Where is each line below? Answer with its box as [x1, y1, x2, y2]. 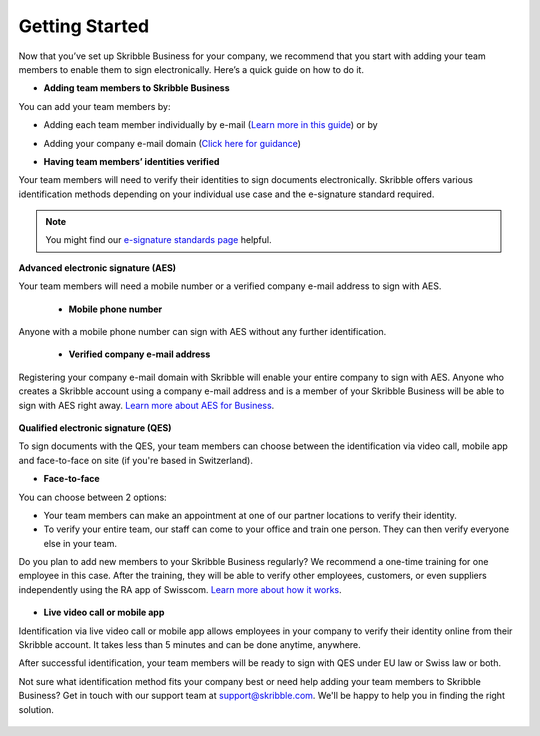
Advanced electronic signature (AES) [18, 261, 177, 274]
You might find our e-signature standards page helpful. [45, 234, 272, 246]
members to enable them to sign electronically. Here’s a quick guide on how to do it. [18, 63, 365, 75]
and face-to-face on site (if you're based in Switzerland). [18, 454, 254, 466]
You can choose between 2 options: [18, 491, 167, 503]
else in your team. [43, 537, 118, 549]
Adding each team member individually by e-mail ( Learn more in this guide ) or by [43, 119, 379, 131]
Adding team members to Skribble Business [43, 82, 230, 94]
